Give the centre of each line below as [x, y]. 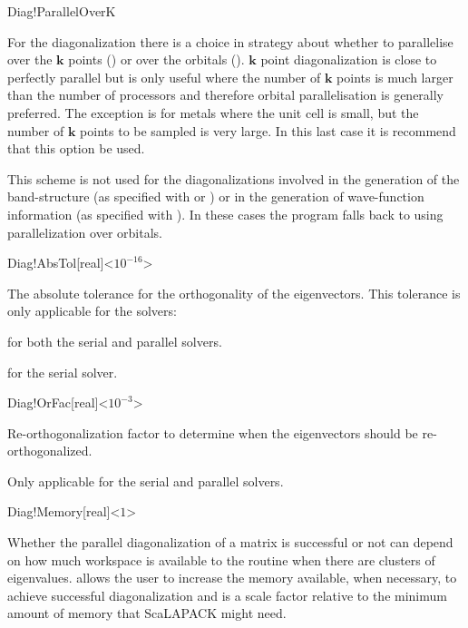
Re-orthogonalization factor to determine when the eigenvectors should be [213, 432]
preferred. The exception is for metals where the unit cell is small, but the [213, 112]
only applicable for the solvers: [92, 311]
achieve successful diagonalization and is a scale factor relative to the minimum [227, 595]
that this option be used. [76, 148]
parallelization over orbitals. [85, 232]
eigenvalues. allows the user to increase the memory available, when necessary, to [232, 578]
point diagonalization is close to [349, 59]
